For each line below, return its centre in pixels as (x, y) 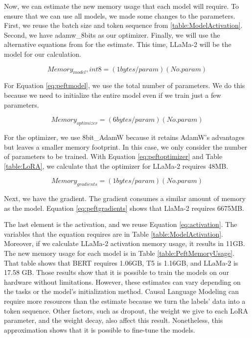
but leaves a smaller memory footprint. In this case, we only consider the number (126, 146)
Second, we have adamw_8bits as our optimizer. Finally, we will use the (112, 34)
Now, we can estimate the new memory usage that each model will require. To (122, 6)
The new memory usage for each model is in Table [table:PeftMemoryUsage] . (119, 253)
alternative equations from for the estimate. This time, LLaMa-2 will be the (118, 44)
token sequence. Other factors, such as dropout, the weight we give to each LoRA (126, 310)
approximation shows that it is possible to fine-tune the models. (100, 329)
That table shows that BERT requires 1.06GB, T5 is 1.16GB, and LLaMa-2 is (121, 262)
